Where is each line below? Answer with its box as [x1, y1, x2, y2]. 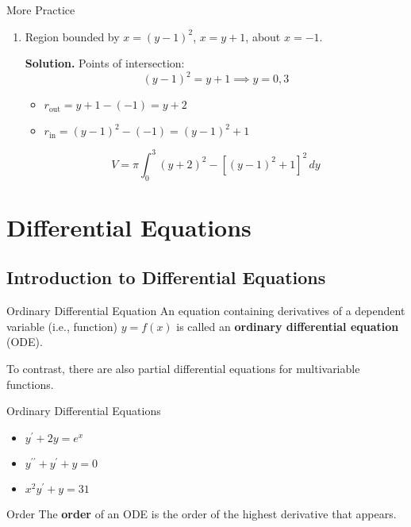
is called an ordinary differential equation [176, 317, 399, 334]
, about [245, 28, 281, 44]
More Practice [6, 2, 75, 17]
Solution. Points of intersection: [25, 55, 185, 71]
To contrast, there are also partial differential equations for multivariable [6, 360, 360, 376]
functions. [6, 375, 54, 392]
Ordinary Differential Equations [6, 402, 161, 419]
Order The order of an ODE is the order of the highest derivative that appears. [6, 505, 397, 521]
